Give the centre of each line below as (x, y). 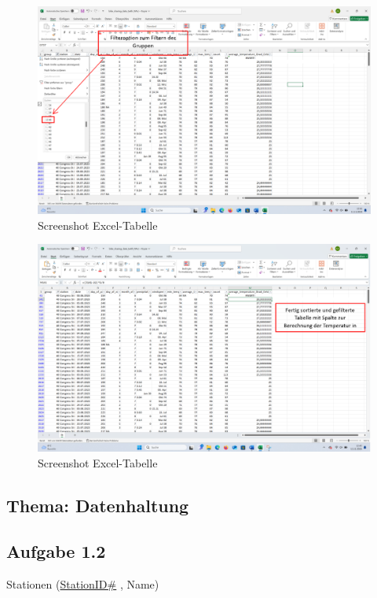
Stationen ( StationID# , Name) (83, 584)
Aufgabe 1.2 (56, 551)
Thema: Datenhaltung (98, 505)
